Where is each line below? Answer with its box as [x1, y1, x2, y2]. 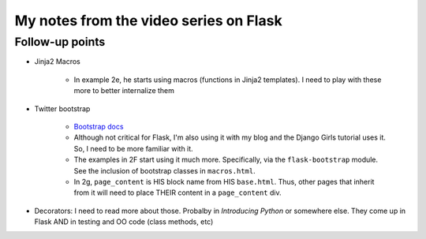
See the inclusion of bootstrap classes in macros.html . [73, 166, 256, 175]
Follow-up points [14, 35, 106, 49]
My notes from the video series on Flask [14, 12, 283, 29]
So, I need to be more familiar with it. [73, 144, 193, 153]
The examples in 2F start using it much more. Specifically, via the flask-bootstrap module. [73, 155, 379, 165]
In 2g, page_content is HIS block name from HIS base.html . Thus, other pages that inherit [73, 177, 375, 186]
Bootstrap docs [73, 121, 124, 131]
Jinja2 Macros [34, 57, 80, 66]
